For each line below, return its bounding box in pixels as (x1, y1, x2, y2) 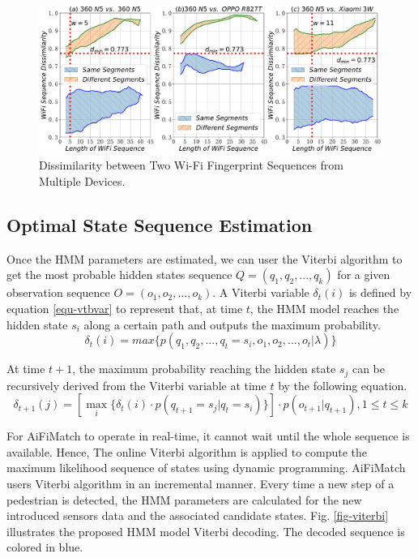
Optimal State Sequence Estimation (6, 212, 313, 237)
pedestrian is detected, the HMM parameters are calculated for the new (6, 491, 362, 508)
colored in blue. (6, 539, 83, 556)
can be (352, 360, 385, 377)
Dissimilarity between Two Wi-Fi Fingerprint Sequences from (39, 157, 343, 174)
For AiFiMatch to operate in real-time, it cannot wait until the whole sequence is (6, 427, 410, 444)
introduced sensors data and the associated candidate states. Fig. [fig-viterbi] (6, 507, 389, 524)
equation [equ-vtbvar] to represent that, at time (6, 299, 243, 316)
